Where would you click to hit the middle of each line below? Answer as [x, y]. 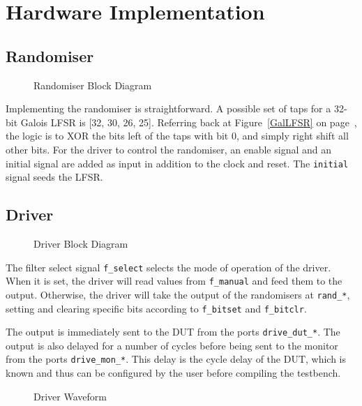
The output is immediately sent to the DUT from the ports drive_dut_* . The [173, 332]
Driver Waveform [70, 396]
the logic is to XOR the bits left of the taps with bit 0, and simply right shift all [177, 136]
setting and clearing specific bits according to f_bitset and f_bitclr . [156, 308]
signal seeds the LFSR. [54, 177]
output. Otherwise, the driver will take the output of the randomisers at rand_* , [178, 294]
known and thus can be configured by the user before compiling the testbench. [173, 373]
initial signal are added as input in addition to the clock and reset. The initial [177, 163]
